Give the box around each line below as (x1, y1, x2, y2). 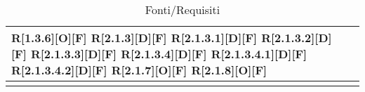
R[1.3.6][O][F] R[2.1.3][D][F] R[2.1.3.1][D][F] (11, 29, 258, 46)
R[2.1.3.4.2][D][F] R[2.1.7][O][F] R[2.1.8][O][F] (11, 62, 267, 78)
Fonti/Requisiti (145, 1, 220, 18)
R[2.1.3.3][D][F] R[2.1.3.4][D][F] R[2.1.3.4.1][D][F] (30, 46, 307, 62)
